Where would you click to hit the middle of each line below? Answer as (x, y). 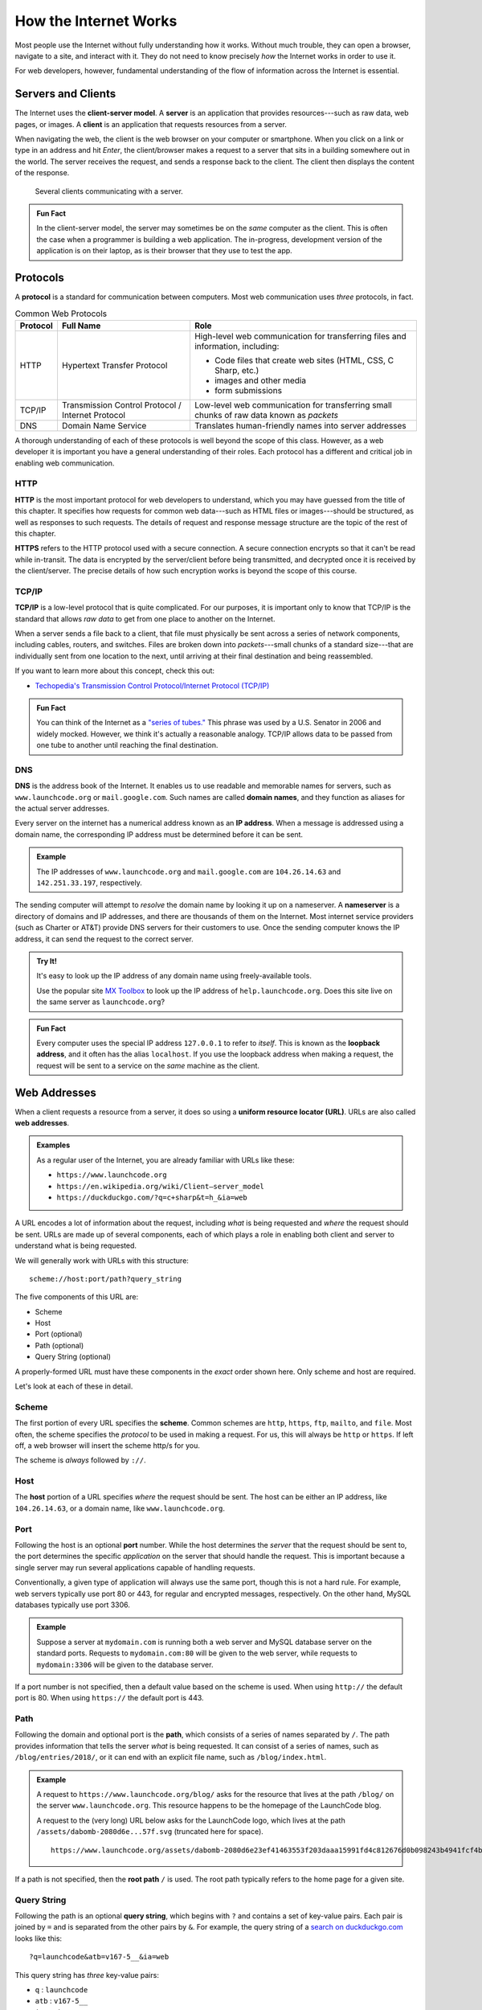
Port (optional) (59, 1334)
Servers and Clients (65, 94)
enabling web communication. (65, 463)
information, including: (237, 346)
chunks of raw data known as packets (266, 415)
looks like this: (39, 1938)
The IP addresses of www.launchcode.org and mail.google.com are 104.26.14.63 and (189, 872)
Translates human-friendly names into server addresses (300, 425)
